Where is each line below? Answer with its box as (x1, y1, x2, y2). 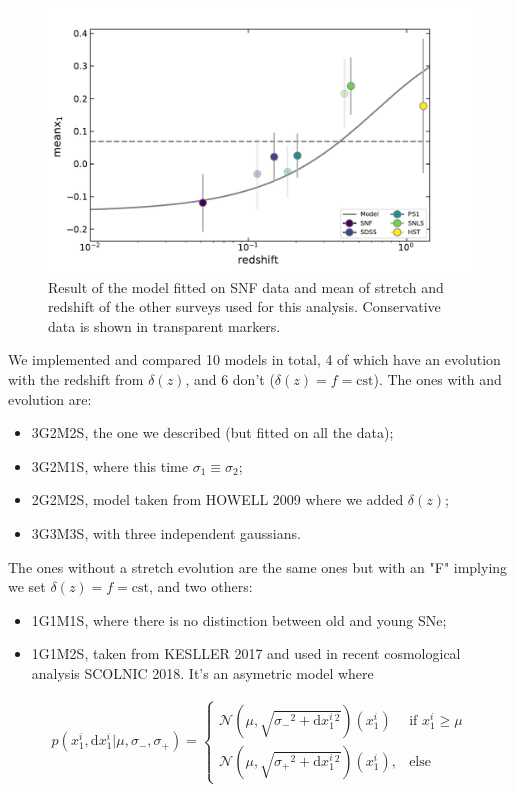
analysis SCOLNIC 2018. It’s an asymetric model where (31, 662, 374, 683)
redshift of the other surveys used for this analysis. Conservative (48, 296, 441, 317)
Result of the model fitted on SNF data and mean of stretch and (48, 276, 444, 297)
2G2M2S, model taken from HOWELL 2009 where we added (31, 489, 404, 510)
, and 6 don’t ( (185, 368, 275, 389)
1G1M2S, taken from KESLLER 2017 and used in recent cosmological (31, 643, 461, 664)
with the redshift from (8, 368, 144, 389)
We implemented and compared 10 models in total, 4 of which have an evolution (8, 349, 501, 370)
